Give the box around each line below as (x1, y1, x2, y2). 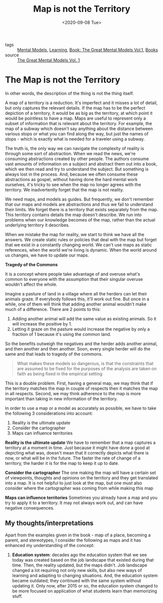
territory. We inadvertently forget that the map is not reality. (5, 186, 124, 193)
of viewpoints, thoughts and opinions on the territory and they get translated (5, 475, 158, 480)
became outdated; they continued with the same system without (12, 578, 141, 584)
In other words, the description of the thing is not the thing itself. (5, 90, 134, 96)
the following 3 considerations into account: (5, 410, 93, 416)
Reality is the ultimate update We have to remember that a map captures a (5, 439, 156, 445)
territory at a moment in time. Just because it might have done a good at (5, 444, 150, 451)
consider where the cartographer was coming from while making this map (5, 485, 153, 491)
